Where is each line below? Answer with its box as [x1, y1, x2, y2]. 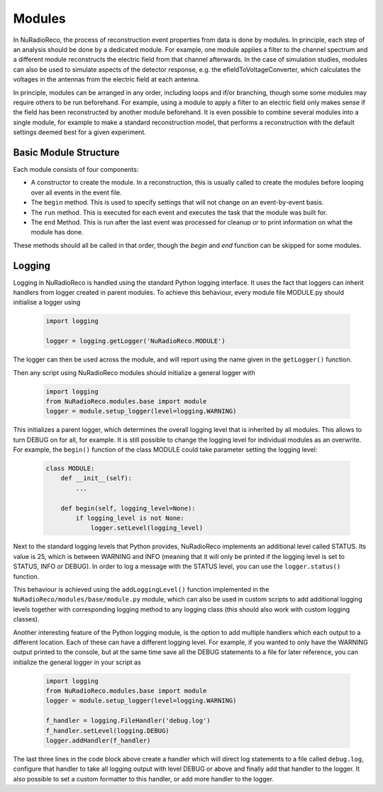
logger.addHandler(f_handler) [45, 737, 151, 744]
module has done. [30, 228, 84, 237]
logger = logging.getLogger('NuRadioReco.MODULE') [45, 337, 226, 345]
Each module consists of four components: [13, 165, 139, 173]
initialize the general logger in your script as [13, 658, 141, 666]
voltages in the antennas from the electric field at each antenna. [13, 75, 200, 84]
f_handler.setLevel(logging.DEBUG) [45, 727, 170, 734]
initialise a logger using [13, 298, 81, 307]
